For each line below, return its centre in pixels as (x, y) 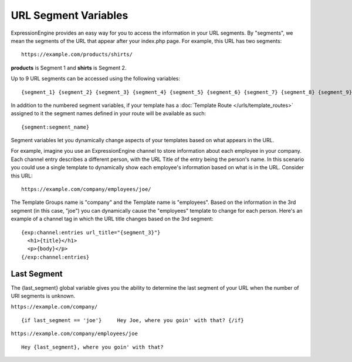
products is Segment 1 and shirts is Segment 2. (69, 68)
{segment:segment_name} (55, 127)
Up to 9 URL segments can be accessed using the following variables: (95, 79)
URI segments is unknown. (43, 296)
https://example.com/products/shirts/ (77, 55)
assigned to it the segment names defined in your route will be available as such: (109, 113)
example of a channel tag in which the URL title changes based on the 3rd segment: (112, 219)
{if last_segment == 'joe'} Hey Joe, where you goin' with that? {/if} (133, 320)
